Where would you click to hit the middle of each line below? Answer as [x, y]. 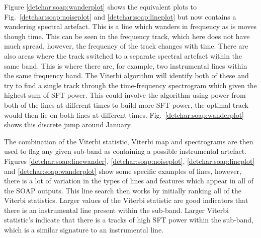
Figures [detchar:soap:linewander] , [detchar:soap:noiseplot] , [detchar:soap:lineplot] [129, 161]
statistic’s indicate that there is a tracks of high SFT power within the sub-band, [129, 220]
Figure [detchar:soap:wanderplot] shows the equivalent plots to [100, 7]
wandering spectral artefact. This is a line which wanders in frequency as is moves [130, 26]
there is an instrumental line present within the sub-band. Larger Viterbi [116, 210]
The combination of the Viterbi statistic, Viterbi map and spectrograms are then [129, 141]
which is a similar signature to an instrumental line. [84, 230]
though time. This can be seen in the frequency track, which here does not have [127, 36]
